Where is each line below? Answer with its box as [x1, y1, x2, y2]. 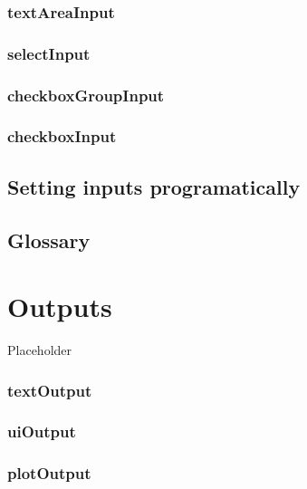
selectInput [7, 42, 91, 64]
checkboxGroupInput [7, 83, 165, 106]
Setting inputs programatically [7, 172, 301, 200]
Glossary [7, 225, 91, 254]
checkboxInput [7, 125, 117, 148]
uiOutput [7, 420, 76, 443]
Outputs [7, 288, 112, 325]
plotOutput [7, 462, 91, 484]
